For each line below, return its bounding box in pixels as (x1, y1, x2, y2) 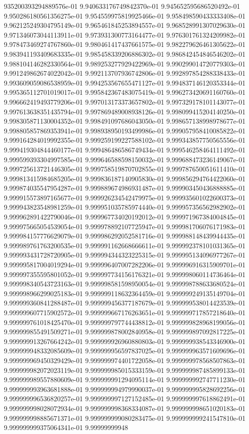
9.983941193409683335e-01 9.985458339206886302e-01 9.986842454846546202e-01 (4, 48, 246, 59)
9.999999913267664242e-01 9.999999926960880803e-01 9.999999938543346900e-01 (4, 336, 246, 346)
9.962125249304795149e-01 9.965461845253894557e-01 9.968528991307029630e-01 (4, 20, 246, 30)
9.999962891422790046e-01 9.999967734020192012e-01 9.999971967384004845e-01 (4, 212, 246, 222)
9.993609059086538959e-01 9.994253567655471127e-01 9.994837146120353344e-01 (4, 77, 246, 87)
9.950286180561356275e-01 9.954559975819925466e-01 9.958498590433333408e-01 (4, 10, 246, 21)
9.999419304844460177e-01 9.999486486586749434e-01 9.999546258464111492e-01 (4, 144, 246, 154)
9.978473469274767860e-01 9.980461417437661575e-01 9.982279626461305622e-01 (4, 39, 246, 49)
